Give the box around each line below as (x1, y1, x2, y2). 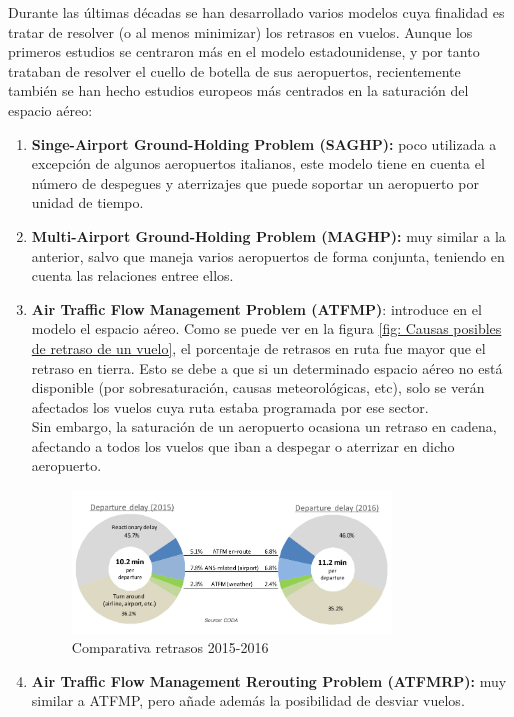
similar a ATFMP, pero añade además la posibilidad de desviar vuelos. (31, 690, 465, 711)
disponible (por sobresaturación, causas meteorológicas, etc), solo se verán (31, 377, 485, 398)
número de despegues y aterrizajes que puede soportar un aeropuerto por (31, 172, 479, 193)
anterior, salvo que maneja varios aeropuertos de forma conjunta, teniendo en (31, 245, 505, 266)
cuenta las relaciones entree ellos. (31, 265, 234, 286)
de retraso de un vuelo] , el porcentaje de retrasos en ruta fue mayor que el (31, 337, 486, 358)
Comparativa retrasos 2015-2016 (71, 637, 269, 658)
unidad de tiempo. (31, 192, 144, 213)
